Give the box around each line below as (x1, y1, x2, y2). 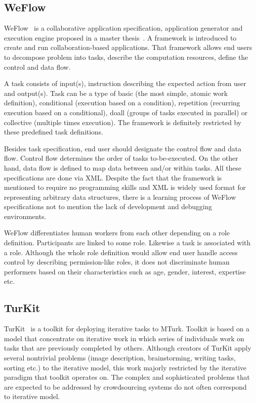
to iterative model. (4, 391, 60, 402)
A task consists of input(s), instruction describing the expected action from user (4, 78, 246, 89)
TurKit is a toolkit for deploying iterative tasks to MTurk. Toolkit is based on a (4, 323, 250, 334)
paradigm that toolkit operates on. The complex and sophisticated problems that (4, 372, 250, 382)
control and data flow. (4, 61, 71, 72)
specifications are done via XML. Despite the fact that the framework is (4, 172, 222, 182)
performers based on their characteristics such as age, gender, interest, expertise (4, 266, 246, 276)
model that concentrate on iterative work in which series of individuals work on (4, 333, 245, 343)
